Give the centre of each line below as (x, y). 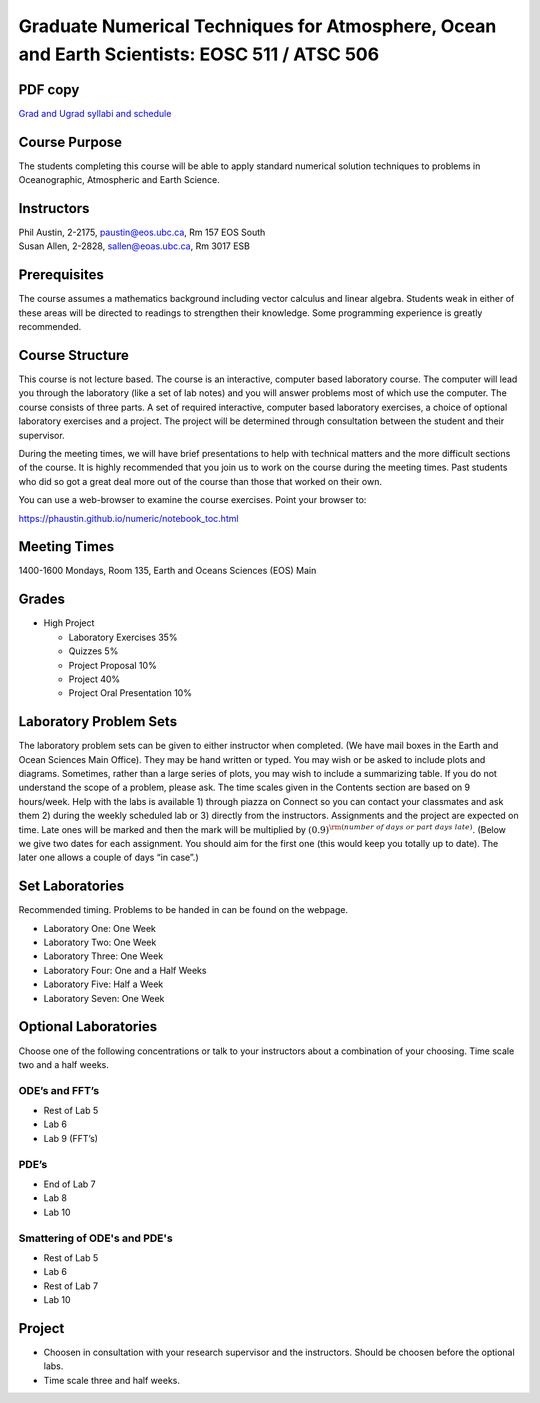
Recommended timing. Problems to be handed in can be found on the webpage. (183, 910)
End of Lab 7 (69, 1184)
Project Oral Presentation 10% (130, 693)
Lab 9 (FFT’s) (71, 1138)
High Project (69, 623)
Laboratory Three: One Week (103, 956)
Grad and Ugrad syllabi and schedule (95, 113)
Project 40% (94, 679)
